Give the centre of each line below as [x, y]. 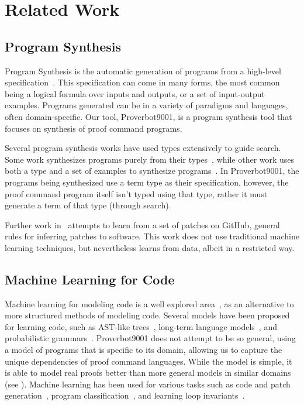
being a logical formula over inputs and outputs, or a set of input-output [135, 93]
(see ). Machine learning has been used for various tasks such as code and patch [148, 384]
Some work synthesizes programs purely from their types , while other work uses [150, 159]
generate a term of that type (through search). [88, 205]
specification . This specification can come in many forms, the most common [142, 82]
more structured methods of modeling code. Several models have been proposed [147, 315]
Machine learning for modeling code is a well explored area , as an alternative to [149, 303]
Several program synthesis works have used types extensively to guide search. [143, 148]
